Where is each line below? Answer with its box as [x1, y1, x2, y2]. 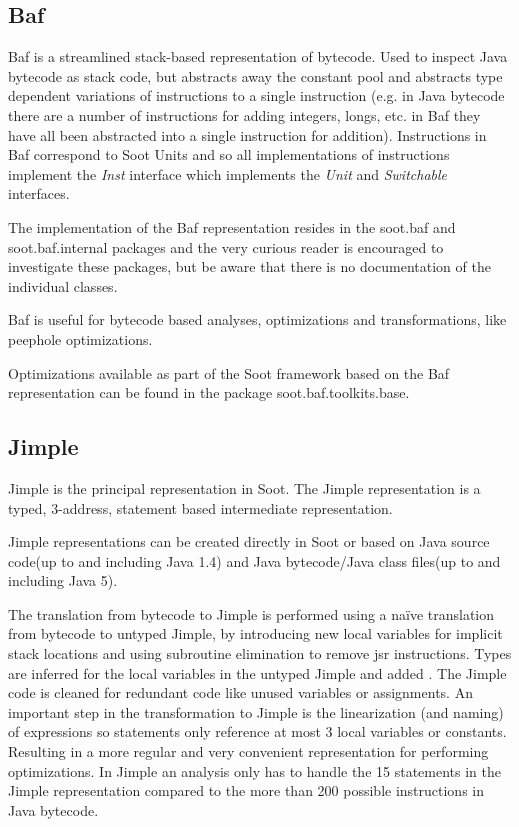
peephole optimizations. [8, 328, 153, 349]
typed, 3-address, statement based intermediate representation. [8, 497, 393, 518]
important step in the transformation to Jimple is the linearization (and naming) [8, 701, 504, 722]
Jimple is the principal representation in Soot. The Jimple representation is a [8, 477, 481, 498]
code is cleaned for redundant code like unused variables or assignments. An [8, 682, 473, 703]
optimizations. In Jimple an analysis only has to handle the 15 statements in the [8, 760, 501, 781]
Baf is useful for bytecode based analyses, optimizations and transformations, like [8, 309, 507, 330]
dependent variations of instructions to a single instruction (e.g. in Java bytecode [8, 85, 505, 106]
